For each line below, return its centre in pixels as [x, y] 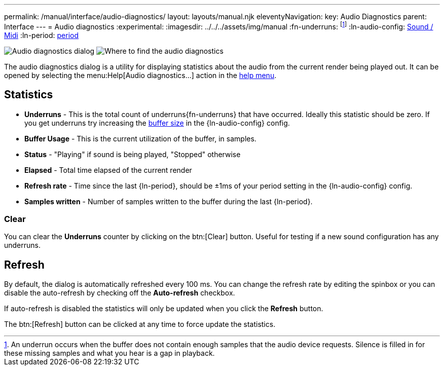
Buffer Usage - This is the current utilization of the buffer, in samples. [140, 138]
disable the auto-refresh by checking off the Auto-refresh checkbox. [120, 293]
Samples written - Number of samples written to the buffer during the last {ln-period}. [169, 201]
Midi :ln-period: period [42, 35]
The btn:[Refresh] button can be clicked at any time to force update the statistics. [140, 324]
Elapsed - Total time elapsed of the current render [108, 170]
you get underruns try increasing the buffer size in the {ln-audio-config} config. [157, 123]
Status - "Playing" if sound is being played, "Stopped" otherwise [133, 154]
